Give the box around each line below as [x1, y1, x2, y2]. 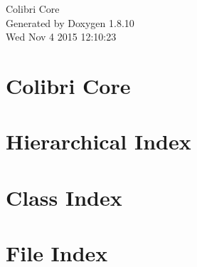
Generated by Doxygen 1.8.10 [6, 15, 134, 30]
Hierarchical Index [6, 127, 191, 156]
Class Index [6, 182, 122, 211]
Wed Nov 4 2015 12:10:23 [6, 29, 117, 44]
